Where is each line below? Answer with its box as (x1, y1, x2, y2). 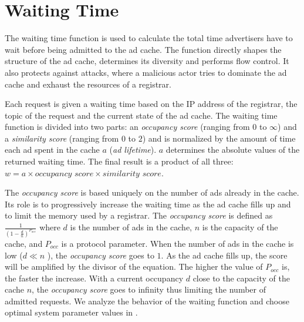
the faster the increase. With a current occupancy (5, 271, 184, 284)
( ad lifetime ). (109, 143, 157, 156)
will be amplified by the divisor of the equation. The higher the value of (5, 260, 263, 273)
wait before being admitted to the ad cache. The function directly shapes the (5, 43, 282, 55)
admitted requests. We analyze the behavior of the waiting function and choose (5, 294, 289, 307)
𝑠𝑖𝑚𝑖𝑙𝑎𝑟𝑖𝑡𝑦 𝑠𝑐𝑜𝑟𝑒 (102, 169, 161, 178)
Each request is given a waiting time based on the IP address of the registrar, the (5, 98, 298, 110)
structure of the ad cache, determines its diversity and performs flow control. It (5, 55, 289, 67)
